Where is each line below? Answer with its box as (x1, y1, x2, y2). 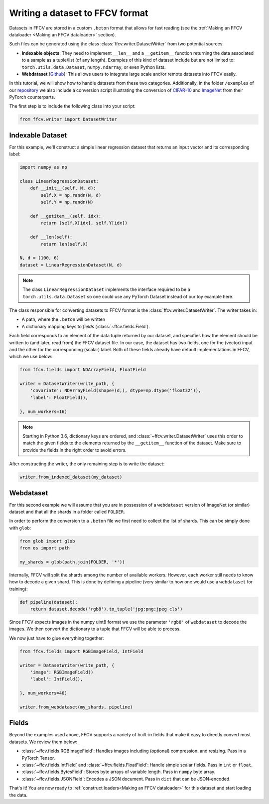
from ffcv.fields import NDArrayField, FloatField (19, 367, 146, 373)
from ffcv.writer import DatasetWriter (19, 117, 117, 122)
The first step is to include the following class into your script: (9, 103, 136, 109)
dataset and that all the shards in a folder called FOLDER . (9, 509, 125, 515)
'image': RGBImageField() (30, 670, 94, 675)
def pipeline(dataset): (19, 599, 78, 605)
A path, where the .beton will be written (21, 316, 106, 322)
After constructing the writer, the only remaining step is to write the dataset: (9, 461, 165, 467)
